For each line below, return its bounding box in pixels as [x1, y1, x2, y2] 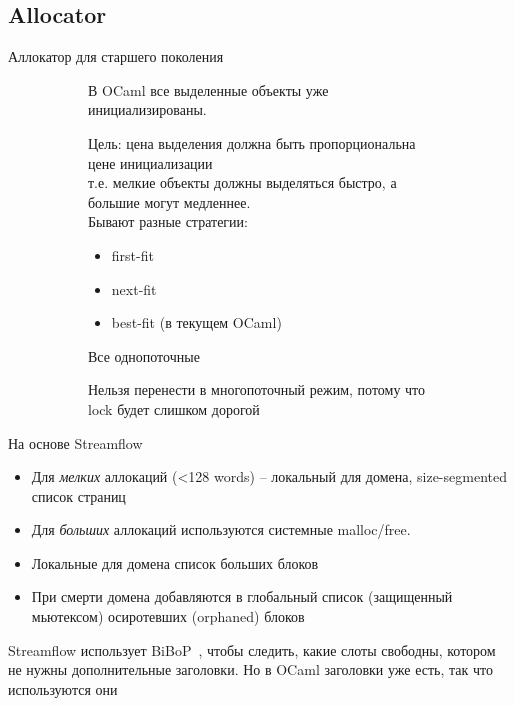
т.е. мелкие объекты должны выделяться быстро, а [88, 172, 397, 193]
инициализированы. [88, 99, 207, 120]
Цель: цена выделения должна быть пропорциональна [88, 132, 416, 153]
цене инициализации [88, 152, 213, 173]
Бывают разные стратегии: [88, 211, 248, 232]
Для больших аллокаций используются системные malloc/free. [31, 519, 411, 540]
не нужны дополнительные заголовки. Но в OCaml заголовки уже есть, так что [8, 659, 493, 680]
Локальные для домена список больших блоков [31, 552, 319, 573]
